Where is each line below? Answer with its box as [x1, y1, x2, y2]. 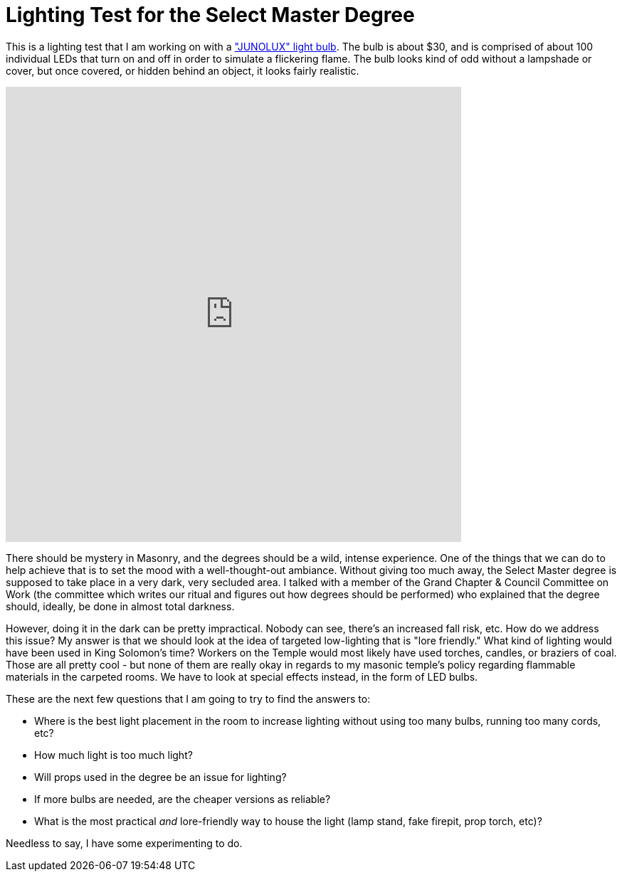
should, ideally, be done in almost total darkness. [6, 600, 235, 612]
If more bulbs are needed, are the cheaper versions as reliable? [34, 792, 331, 805]
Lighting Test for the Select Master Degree [6, 3, 415, 27]
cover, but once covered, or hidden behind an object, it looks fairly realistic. [6, 64, 359, 77]
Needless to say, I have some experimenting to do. [6, 836, 243, 849]
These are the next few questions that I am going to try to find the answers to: [6, 692, 371, 705]
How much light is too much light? [34, 748, 193, 761]
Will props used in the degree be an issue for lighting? [34, 770, 287, 783]
